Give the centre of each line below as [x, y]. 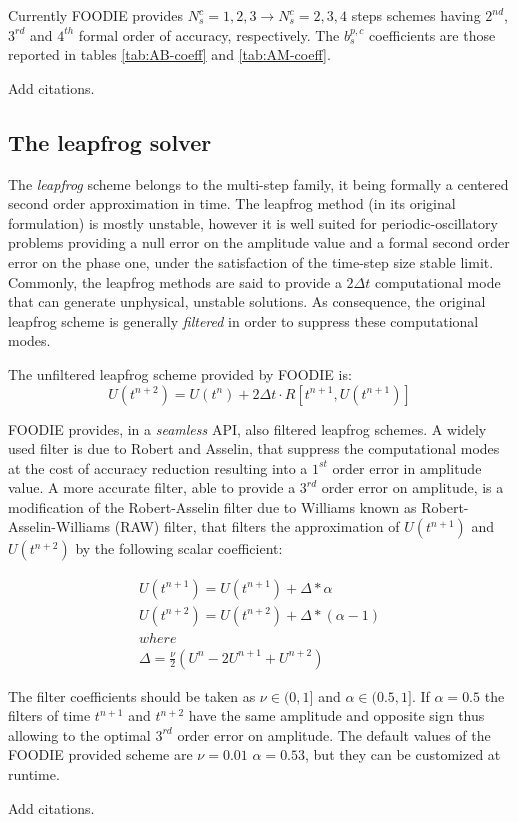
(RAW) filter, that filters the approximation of [257, 526]
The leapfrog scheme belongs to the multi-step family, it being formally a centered [258, 183]
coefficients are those [432, 34]
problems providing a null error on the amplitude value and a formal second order [259, 242]
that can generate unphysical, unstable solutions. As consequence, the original [247, 301]
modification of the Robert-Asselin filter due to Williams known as [212, 506]
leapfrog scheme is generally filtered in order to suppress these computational [243, 320]
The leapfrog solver [110, 141]
